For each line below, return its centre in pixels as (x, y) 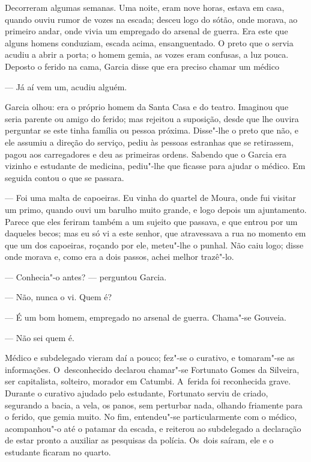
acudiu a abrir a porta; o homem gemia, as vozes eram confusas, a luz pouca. (147, 54)
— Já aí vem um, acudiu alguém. (66, 86)
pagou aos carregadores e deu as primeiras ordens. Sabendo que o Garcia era (146, 154)
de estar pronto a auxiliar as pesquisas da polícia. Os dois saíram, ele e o (139, 440)
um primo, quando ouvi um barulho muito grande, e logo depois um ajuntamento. (156, 209)
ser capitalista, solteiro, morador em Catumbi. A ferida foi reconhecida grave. (148, 381)
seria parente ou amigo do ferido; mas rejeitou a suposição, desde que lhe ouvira (152, 118)
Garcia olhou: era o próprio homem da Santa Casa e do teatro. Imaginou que (147, 107)
